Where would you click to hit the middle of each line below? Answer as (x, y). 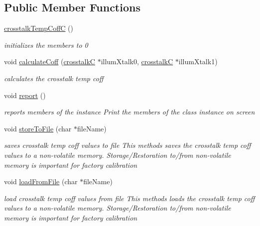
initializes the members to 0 (46, 45)
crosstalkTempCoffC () (39, 28)
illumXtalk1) (198, 61)
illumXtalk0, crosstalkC (137, 61)
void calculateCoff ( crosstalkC (50, 61)
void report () (25, 95)
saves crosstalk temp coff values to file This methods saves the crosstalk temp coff (128, 145)
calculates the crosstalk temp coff (54, 78)
